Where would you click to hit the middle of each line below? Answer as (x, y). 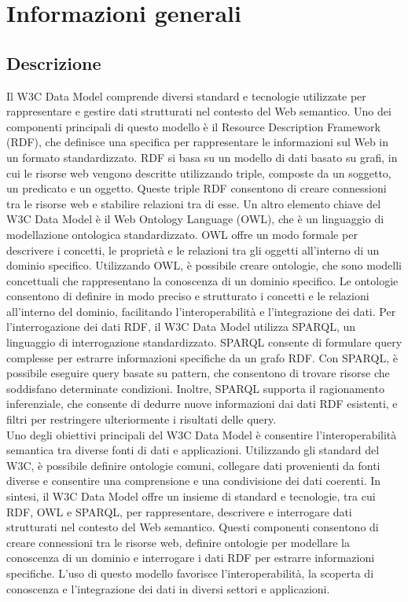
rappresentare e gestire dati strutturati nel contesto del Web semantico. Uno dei (199, 111)
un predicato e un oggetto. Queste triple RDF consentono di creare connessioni (197, 188)
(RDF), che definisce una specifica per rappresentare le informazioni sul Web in (198, 142)
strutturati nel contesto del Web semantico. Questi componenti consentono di (193, 527)
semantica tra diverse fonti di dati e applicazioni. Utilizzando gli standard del (193, 450)
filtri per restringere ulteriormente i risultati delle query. (142, 419)
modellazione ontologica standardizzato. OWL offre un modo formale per (182, 234)
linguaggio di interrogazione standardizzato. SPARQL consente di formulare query (204, 342)
